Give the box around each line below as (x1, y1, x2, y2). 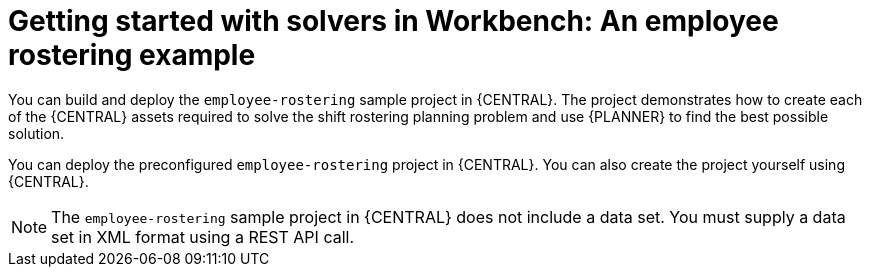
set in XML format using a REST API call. (51, 226, 355, 247)
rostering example (8, 38, 256, 72)
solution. (8, 124, 65, 142)
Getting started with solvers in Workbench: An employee (8, 4, 779, 38)
